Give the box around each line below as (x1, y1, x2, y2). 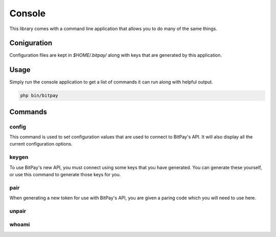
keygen (9, 154, 29, 161)
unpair (9, 207, 27, 215)
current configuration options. (9, 141, 73, 147)
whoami (9, 221, 30, 228)
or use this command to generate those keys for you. (9, 172, 121, 178)
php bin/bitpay (20, 92, 58, 99)
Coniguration (9, 39, 53, 48)
